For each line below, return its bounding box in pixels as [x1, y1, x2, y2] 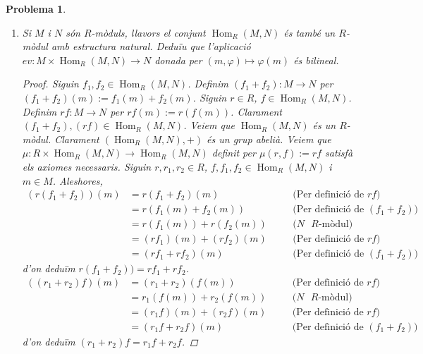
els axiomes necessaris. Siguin [22, 159, 152, 173]
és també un [283, 25, 336, 39]
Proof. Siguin [22, 76, 79, 91]
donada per [154, 52, 202, 67]
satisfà [325, 145, 353, 160]
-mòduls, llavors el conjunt [91, 25, 206, 39]
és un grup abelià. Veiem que [207, 131, 331, 146]
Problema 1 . [6, 1, 66, 16]
